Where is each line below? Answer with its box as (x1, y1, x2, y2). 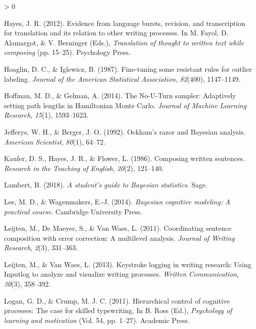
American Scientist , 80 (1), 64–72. (4, 136, 105, 147)
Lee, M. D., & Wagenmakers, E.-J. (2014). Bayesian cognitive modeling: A (4, 196, 231, 206)
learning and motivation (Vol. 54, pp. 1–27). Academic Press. (4, 315, 190, 325)
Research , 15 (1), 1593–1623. (4, 110, 88, 120)
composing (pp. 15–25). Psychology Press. (4, 47, 131, 57)
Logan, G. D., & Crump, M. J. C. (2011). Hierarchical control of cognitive (4, 295, 230, 306)
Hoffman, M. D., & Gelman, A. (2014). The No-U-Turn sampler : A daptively (4, 90, 236, 101)
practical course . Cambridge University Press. (4, 206, 143, 216)
